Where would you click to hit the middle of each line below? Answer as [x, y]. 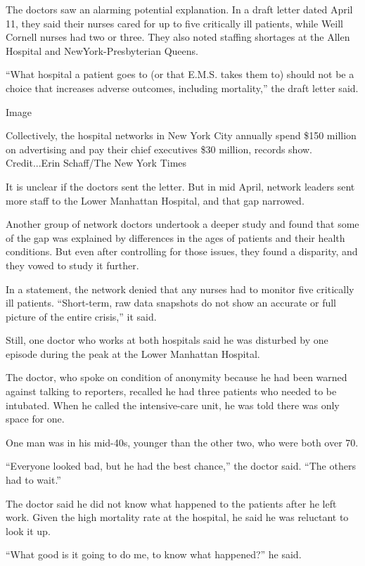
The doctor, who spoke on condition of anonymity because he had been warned [177, 377]
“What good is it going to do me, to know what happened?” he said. [154, 554]
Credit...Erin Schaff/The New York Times [96, 163]
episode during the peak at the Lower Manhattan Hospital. [133, 353]
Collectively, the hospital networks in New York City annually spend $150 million [181, 135]
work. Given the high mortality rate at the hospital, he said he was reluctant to [177, 517]
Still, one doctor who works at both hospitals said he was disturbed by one [167, 340]
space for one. [35, 419]
